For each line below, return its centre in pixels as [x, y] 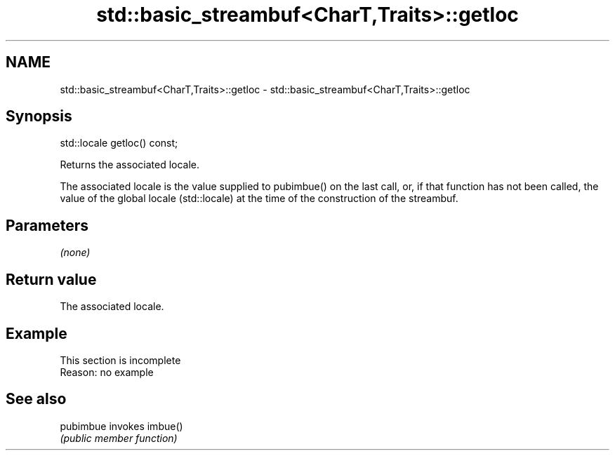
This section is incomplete [120, 360]
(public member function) [119, 438]
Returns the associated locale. [130, 165]
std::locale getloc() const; [119, 143]
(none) [75, 253]
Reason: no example [107, 372]
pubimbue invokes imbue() [121, 426]
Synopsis [39, 116]
